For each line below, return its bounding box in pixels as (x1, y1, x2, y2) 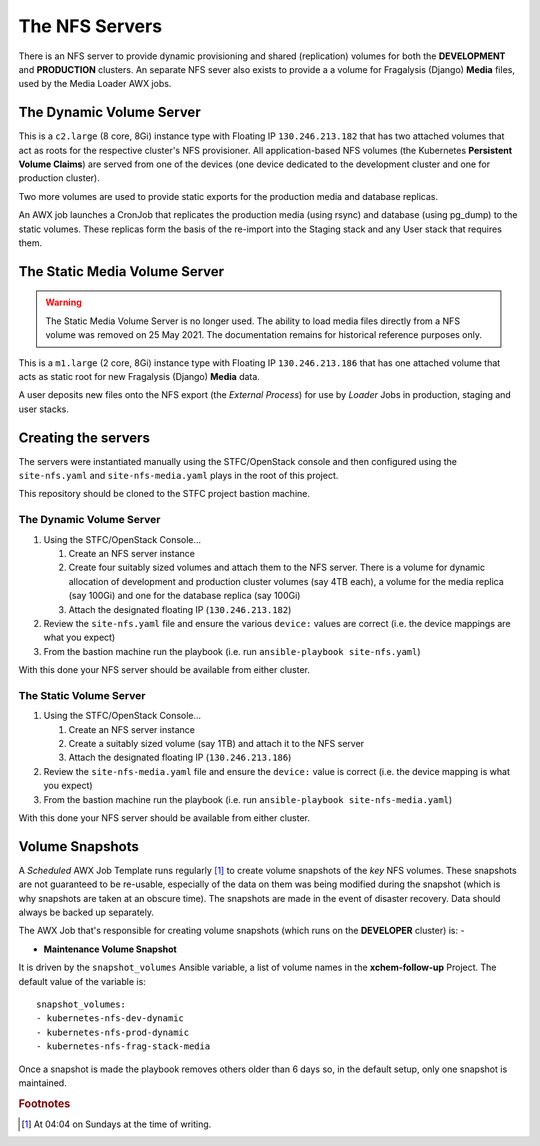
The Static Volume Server (18, 688, 146, 702)
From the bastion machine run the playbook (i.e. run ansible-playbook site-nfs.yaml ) (43, 645, 421, 657)
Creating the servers (18, 429, 150, 446)
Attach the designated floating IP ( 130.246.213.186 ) (68, 751, 292, 764)
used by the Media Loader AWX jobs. (18, 78, 172, 90)
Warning (45, 296, 82, 309)
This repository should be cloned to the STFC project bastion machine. (18, 488, 310, 500)
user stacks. (18, 403, 70, 415)
